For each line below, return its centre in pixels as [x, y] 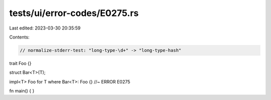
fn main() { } [22, 91]
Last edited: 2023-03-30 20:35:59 [45, 28]
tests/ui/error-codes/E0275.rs [74, 13]
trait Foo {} [20, 63]
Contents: [19, 37]
